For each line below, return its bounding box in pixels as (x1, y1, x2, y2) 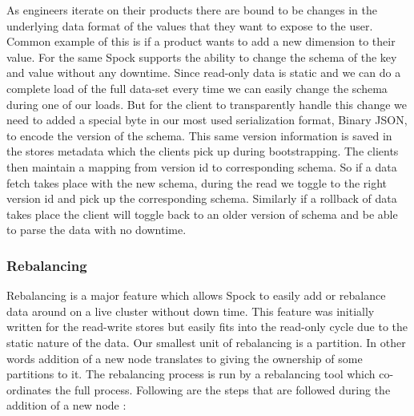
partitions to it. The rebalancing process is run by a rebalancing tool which (6, 366, 376, 382)
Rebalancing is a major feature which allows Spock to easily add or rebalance (6, 287, 386, 304)
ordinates (6, 381, 52, 398)
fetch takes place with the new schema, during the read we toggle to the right (6, 174, 388, 191)
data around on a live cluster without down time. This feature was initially (6, 302, 375, 319)
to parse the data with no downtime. (6, 221, 187, 238)
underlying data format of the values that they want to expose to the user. (6, 17, 373, 34)
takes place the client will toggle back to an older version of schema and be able (6, 205, 398, 222)
